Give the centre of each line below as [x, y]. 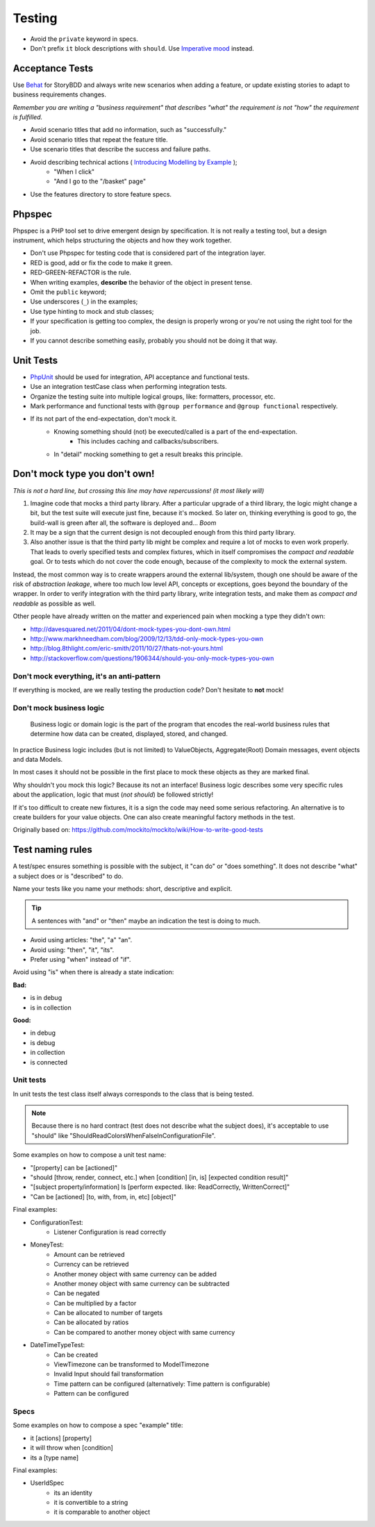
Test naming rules [53, 850]
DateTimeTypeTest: [58, 1345]
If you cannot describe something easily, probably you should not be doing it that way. [154, 340]
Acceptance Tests [53, 68]
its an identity [73, 1492]
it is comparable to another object [102, 1512]
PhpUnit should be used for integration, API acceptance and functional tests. [140, 377]
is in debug [46, 998]
